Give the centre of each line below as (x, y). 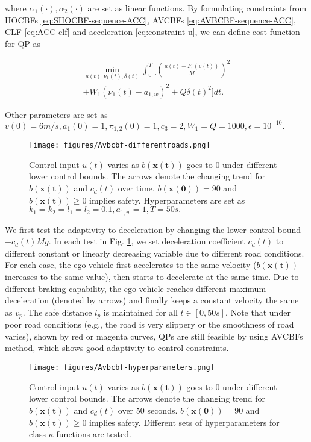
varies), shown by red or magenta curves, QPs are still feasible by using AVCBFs (154, 336)
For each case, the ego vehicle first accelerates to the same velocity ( (131, 265)
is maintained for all (140, 312)
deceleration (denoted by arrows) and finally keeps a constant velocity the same (152, 300)
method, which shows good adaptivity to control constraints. (117, 348)
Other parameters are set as (56, 114)
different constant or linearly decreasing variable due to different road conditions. (155, 253)
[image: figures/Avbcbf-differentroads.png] (120, 145)
